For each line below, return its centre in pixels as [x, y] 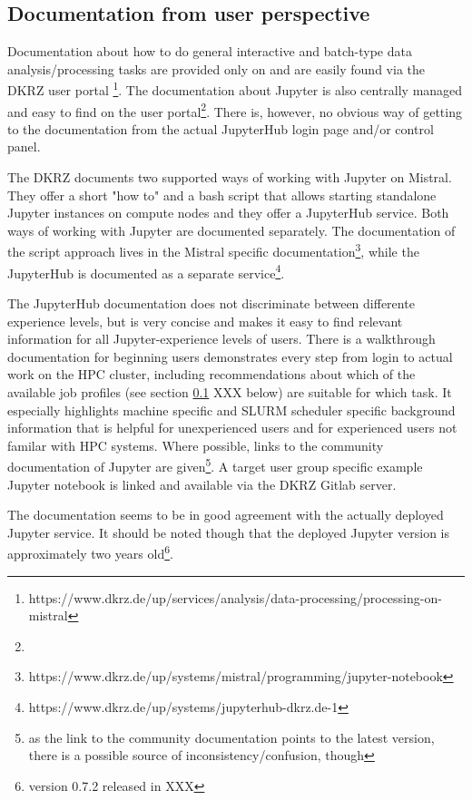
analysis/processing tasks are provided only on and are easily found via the [216, 68]
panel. [24, 146]
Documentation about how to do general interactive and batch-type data [210, 51]
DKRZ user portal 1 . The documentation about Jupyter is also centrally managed [235, 89]
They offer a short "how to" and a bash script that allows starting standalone [222, 195]
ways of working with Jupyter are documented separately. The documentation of [231, 230]
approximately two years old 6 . [90, 552]
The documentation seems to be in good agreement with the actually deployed [226, 515]
